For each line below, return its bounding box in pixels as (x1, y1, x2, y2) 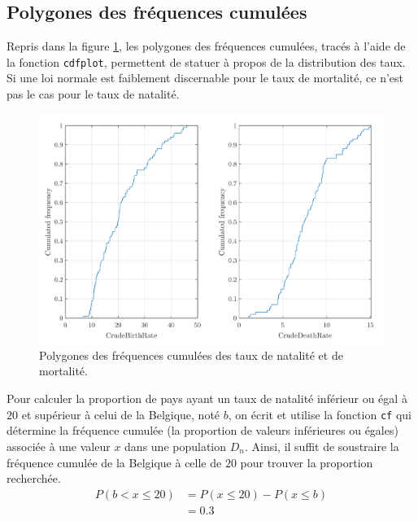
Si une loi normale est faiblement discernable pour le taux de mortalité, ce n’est (7, 69, 404, 86)
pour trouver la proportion (240, 453, 373, 471)
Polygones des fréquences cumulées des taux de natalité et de (39, 346, 343, 363)
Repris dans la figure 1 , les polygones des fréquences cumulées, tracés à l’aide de (7, 37, 406, 55)
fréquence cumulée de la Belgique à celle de (7, 453, 222, 471)
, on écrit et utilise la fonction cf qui (228, 405, 411, 422)
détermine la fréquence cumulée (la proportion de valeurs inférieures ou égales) (7, 422, 398, 439)
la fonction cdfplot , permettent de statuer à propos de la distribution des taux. (7, 53, 406, 70)
